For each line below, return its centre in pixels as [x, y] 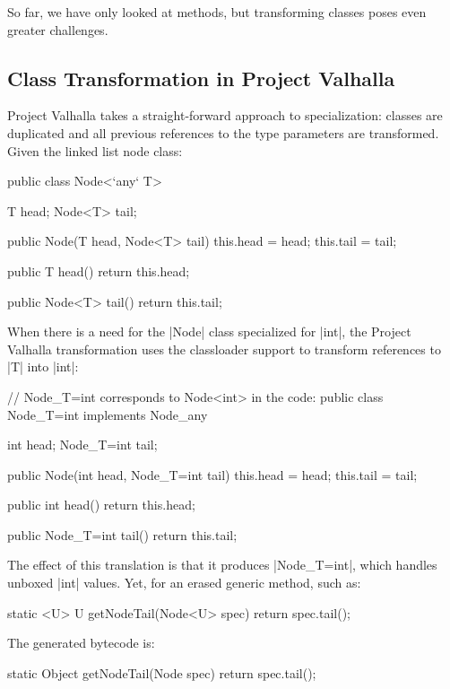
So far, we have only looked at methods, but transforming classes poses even [217, 12]
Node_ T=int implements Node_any [108, 414]
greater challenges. [58, 29]
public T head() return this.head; [99, 270]
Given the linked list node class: [95, 150]
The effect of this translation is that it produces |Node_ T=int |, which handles [222, 565]
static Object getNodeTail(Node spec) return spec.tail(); [162, 672]
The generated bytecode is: [81, 643]
